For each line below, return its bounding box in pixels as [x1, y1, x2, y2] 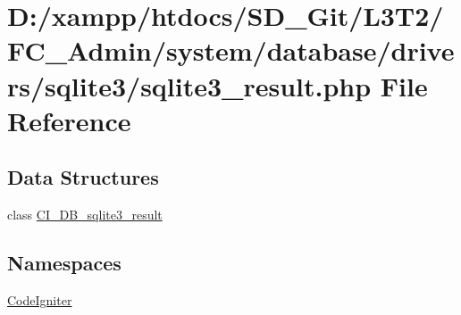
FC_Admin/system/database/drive [7, 32, 455, 69]
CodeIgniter [7, 290, 72, 309]
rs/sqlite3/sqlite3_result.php [7, 67, 372, 104]
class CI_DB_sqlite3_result [7, 205, 163, 224]
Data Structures [7, 163, 159, 191]
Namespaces [7, 249, 122, 277]
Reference [7, 102, 131, 138]
